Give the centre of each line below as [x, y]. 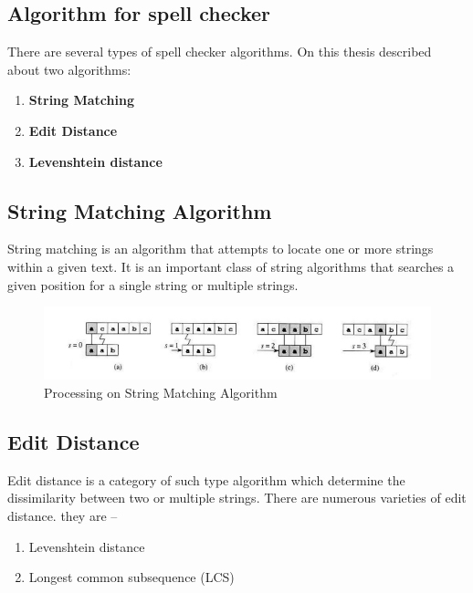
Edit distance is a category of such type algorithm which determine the [206, 479]
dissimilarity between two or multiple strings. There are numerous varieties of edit [237, 498]
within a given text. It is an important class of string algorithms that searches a [231, 266]
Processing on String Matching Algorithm [161, 392]
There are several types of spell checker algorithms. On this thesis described [220, 52]
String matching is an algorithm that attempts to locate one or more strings [221, 249]
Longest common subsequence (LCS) [131, 577]
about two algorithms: [69, 69]
